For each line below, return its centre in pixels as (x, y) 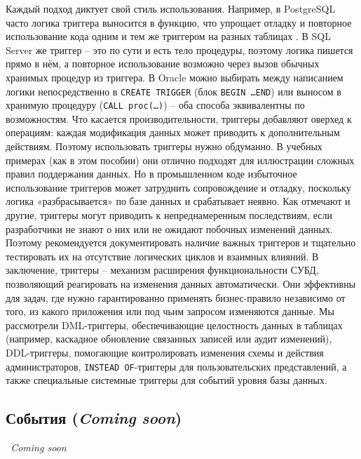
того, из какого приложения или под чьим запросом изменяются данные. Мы (170, 311)
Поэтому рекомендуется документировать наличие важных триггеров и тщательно (181, 242)
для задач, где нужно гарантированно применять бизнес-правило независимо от (176, 297)
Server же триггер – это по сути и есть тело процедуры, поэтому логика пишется (179, 49)
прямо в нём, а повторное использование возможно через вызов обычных (163, 64)
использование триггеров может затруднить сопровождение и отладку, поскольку (178, 187)
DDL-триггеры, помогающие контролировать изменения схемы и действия (165, 352)
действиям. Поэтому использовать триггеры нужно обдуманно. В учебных (164, 146)
